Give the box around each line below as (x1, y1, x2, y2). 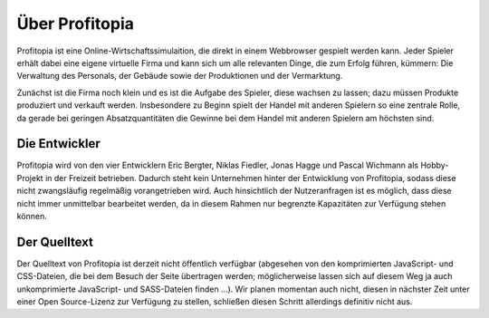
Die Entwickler (16, 136, 101, 151)
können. (16, 210, 47, 221)
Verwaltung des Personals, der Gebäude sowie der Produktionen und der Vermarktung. (16, 71, 343, 82)
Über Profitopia (16, 14, 135, 34)
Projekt (16, 172, 44, 183)
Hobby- (420, 159, 449, 171)
